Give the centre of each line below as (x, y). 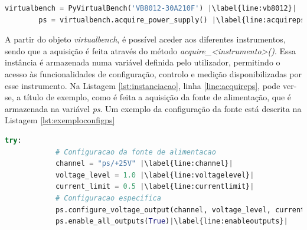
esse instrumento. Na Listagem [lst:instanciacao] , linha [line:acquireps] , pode (143, 85)
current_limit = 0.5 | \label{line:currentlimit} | (155, 187)
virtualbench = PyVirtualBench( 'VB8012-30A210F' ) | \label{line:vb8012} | (151, 8)
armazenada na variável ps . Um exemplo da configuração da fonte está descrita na (153, 108)
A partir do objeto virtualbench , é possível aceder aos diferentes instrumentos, (145, 39)
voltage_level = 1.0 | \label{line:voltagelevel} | (155, 175)
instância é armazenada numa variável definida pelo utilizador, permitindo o (143, 62)
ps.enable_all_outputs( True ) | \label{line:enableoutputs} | (172, 221)
